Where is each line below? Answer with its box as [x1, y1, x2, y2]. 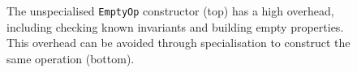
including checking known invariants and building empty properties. [6, 18, 344, 35]
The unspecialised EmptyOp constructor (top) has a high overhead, [6, 2, 334, 19]
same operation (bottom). [6, 49, 135, 67]
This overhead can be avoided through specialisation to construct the [6, 34, 351, 51]
